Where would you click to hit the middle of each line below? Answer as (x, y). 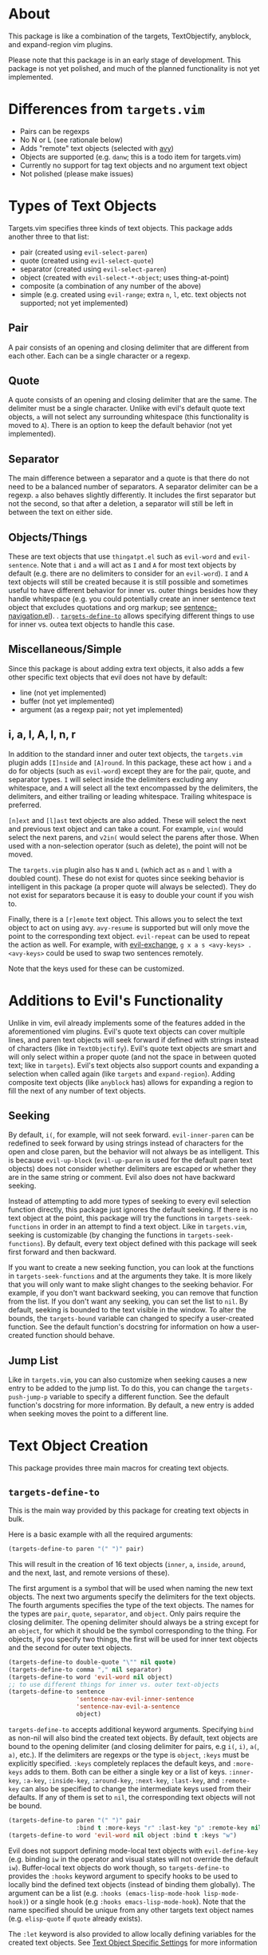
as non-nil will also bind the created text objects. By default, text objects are (133, 1738)
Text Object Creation (79, 1446)
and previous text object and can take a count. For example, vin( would (126, 829)
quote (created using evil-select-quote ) (87, 260)
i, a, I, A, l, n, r (42, 735)
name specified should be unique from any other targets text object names (131, 1909)
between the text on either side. (61, 512)
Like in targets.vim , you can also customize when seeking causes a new (128, 1380)
